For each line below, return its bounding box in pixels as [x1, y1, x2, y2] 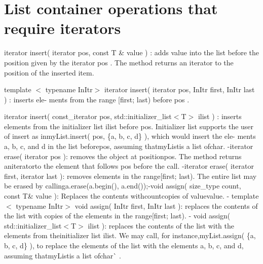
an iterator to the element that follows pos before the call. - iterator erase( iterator [4, 161, 254, 171]
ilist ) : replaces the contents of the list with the [88, 220, 234, 231]
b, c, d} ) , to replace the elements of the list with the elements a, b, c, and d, [4, 240, 244, 250]
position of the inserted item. [4, 67, 94, 78]
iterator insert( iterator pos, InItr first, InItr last [104, 84, 255, 95]
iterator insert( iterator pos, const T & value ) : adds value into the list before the [4, 47, 259, 58]
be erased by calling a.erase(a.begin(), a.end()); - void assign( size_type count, [4, 180, 241, 191]
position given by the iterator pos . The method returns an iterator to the [4, 57, 234, 67]
